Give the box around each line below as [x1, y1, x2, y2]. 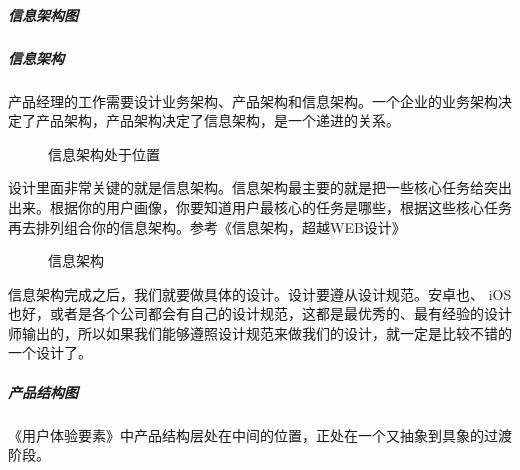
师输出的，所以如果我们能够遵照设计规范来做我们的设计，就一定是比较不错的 [8, 322, 512, 343]
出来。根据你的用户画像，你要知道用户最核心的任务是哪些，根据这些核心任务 [8, 196, 512, 217]
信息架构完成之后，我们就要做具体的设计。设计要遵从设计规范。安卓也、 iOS [8, 283, 512, 304]
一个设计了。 [8, 342, 92, 363]
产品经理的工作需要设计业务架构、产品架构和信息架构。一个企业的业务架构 [8, 90, 498, 111]
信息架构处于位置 [48, 143, 160, 164]
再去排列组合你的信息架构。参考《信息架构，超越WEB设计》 [8, 216, 406, 237]
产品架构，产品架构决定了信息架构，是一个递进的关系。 [35, 110, 400, 131]
